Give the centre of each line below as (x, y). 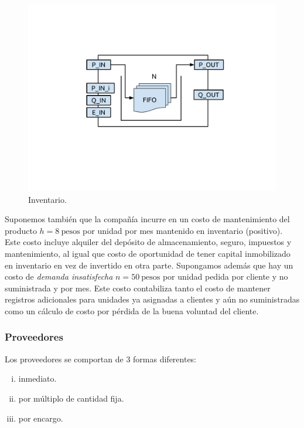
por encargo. (41, 418)
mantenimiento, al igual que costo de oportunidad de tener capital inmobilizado (148, 253)
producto (21, 230)
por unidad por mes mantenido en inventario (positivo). (183, 230)
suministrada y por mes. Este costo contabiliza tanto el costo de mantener (138, 288)
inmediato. (37, 378)
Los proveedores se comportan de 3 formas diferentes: (101, 359)
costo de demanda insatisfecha (59, 276)
